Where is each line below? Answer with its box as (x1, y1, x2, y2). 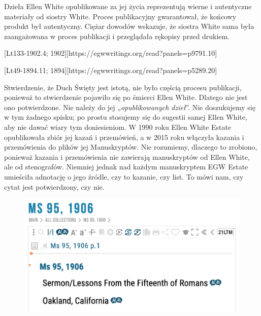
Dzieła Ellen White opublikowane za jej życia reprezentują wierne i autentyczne (4, 1, 252, 11)
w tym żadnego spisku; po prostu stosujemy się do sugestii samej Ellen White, (4, 112, 247, 122)
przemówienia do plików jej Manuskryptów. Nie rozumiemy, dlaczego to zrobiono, (4, 142, 257, 152)
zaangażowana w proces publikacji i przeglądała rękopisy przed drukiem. (4, 30, 230, 41)
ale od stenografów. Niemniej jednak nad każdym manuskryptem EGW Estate (4, 161, 248, 172)
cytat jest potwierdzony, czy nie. (4, 181, 105, 192)
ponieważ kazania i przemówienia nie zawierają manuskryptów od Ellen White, (4, 151, 250, 162)
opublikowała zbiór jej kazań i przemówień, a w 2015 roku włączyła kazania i (4, 131, 244, 142)
